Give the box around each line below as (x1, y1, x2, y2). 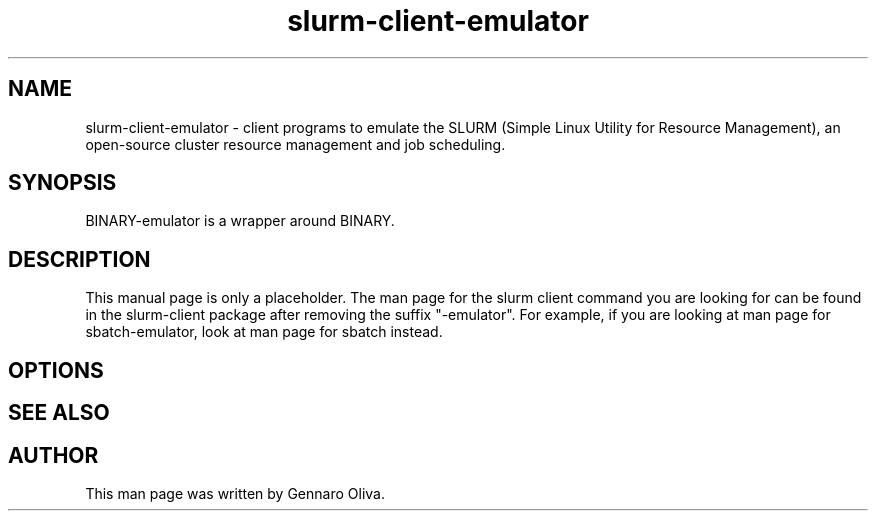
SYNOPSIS (8, 170, 117, 196)
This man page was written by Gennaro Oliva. (85, 484, 385, 502)
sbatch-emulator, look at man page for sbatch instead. (85, 323, 443, 341)
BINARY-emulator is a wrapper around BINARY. (85, 212, 395, 230)
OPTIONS (8, 357, 104, 383)
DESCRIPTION (8, 246, 151, 272)
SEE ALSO (8, 400, 110, 426)
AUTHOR (8, 442, 99, 468)
